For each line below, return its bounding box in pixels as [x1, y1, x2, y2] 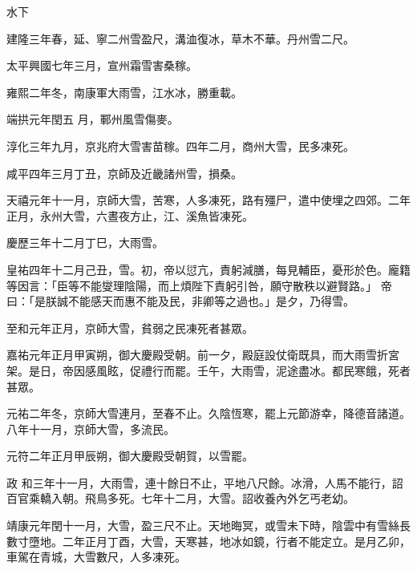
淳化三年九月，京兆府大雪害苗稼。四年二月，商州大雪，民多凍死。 [6, 137, 354, 154]
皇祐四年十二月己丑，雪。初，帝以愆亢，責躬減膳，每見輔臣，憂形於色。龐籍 [6, 261, 411, 277]
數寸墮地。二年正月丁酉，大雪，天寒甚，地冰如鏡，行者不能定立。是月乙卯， [6, 532, 411, 549]
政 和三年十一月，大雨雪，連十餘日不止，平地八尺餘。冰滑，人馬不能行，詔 [6, 474, 403, 491]
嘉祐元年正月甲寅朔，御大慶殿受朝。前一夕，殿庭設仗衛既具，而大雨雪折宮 [6, 346, 399, 363]
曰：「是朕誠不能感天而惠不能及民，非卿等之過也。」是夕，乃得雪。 [6, 293, 354, 309]
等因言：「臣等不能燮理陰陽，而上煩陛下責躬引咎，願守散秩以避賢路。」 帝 [6, 277, 392, 293]
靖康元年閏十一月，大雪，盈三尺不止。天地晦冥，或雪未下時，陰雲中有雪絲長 [6, 517, 411, 534]
